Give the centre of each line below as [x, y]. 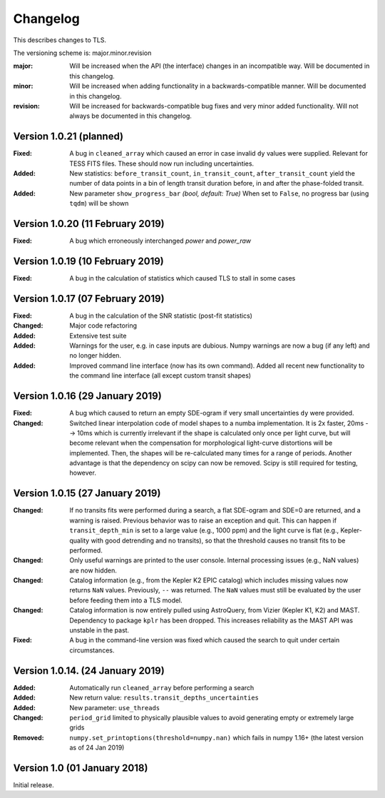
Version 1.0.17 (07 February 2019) [89, 299]
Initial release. [34, 784]
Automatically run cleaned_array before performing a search [162, 687]
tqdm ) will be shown [99, 203]
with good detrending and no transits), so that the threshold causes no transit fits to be [218, 540]
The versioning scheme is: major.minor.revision [82, 53]
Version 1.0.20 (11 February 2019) [89, 224]
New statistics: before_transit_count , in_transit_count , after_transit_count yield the [212, 173]
